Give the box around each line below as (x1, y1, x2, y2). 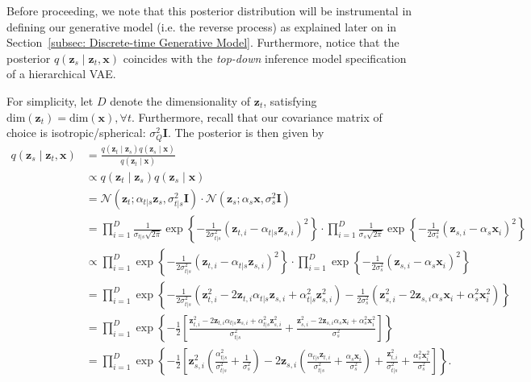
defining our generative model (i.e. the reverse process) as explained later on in (6, 18, 397, 35)
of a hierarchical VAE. (6, 65, 116, 82)
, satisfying (263, 92, 317, 109)
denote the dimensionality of (110, 92, 251, 109)
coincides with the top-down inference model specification (123, 49, 407, 66)
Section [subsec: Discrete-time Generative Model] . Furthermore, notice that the (6, 34, 399, 51)
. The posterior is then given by (167, 124, 324, 141)
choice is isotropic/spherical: (6, 124, 146, 141)
